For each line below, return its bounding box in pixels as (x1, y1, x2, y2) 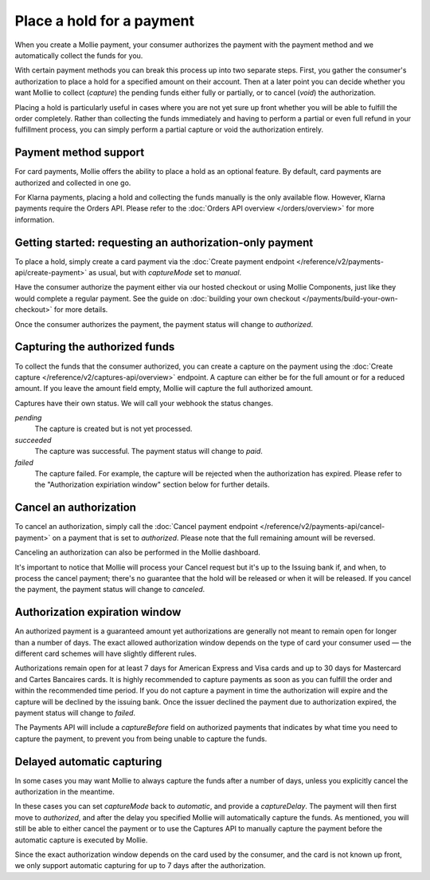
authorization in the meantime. (14, 787, 115, 796)
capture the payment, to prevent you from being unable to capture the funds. (14, 734, 268, 744)
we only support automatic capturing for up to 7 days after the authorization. (14, 861, 266, 870)
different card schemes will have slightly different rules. (14, 649, 197, 658)
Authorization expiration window (14, 606, 182, 619)
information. (14, 215, 55, 224)
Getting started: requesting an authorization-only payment (14, 235, 314, 249)
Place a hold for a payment (14, 12, 195, 30)
